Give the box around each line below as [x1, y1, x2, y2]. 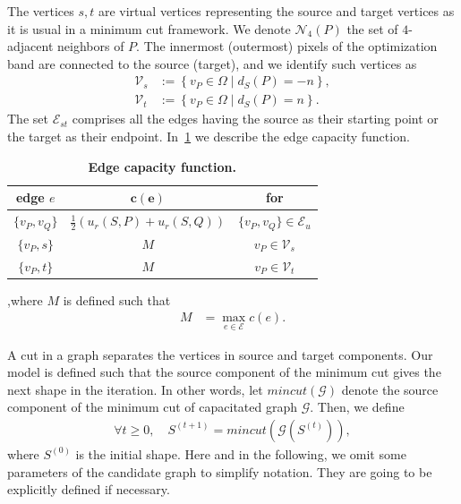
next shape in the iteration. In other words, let [7, 380, 263, 398]
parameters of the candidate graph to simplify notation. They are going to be [7, 462, 432, 481]
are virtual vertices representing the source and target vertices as [98, 2, 455, 20]
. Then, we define [310, 397, 405, 416]
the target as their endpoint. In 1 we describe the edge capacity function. [7, 127, 410, 146]
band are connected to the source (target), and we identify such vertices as [7, 54, 417, 73]
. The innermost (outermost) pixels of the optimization [136, 37, 438, 56]
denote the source [341, 380, 439, 398]
